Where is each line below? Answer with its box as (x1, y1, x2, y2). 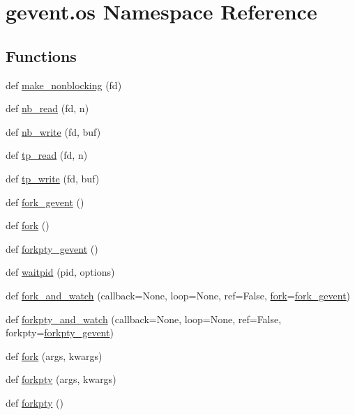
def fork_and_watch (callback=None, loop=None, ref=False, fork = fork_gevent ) (6, 288, 351, 302)
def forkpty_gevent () (6, 241, 98, 256)
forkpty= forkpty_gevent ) (6, 325, 114, 340)
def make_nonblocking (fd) (6, 77, 122, 92)
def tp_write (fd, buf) (6, 171, 100, 185)
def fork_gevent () (6, 194, 84, 209)
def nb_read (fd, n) (6, 101, 89, 116)
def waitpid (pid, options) (6, 265, 115, 279)
